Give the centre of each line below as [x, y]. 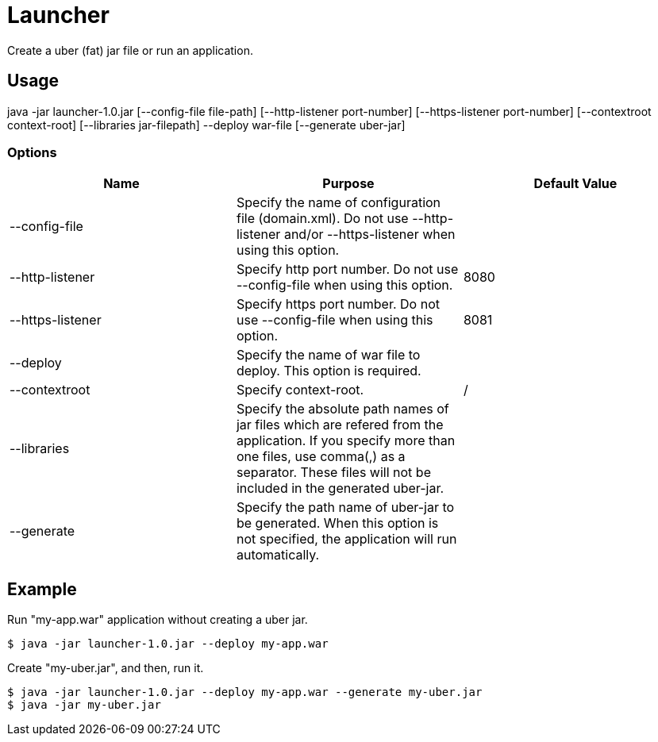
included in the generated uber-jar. [340, 488]
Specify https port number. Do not [338, 304]
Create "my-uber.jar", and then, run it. [106, 668]
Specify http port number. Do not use [347, 269]
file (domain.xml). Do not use [322, 219]
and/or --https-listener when [369, 235]
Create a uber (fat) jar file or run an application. [130, 50]
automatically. [278, 555]
